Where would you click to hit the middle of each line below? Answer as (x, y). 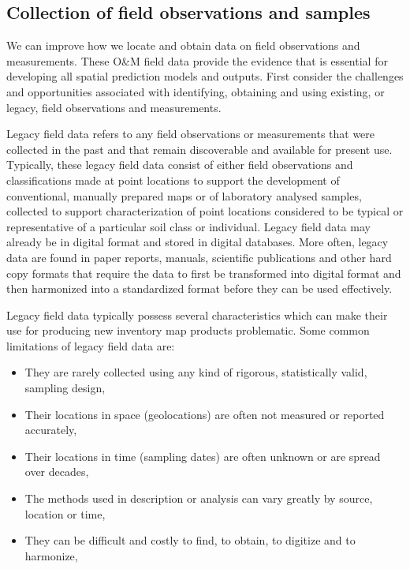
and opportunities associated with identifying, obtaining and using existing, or (196, 91)
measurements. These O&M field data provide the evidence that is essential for (197, 60)
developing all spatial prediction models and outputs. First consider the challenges (205, 76)
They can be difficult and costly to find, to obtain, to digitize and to (190, 540)
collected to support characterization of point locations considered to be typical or (205, 211)
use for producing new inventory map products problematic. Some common (188, 330)
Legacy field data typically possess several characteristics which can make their (197, 314)
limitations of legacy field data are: (91, 345)
